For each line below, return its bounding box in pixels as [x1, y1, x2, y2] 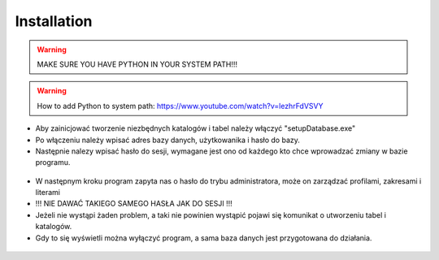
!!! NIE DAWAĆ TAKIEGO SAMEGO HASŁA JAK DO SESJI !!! [35, 199, 233, 209]
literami [35, 188, 61, 197]
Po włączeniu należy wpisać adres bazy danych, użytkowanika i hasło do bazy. [35, 135, 301, 145]
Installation [15, 12, 93, 30]
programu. [35, 158, 71, 167]
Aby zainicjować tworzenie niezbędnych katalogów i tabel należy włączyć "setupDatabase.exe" [35, 123, 356, 133]
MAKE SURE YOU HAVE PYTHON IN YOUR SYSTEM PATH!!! [37, 59, 238, 69]
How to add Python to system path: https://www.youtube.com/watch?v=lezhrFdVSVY [37, 101, 324, 110]
